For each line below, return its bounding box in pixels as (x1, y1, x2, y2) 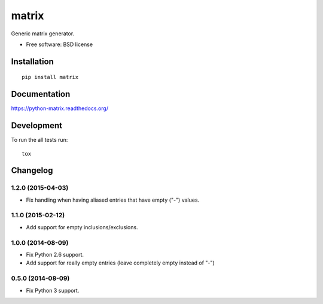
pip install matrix (22, 74, 79, 81)
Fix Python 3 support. (26, 287, 80, 294)
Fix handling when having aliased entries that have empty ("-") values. (26, 196, 200, 203)
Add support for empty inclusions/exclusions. (26, 223, 138, 230)
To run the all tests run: (11, 136, 68, 144)
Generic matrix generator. (11, 30, 75, 37)
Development (11, 120, 63, 131)
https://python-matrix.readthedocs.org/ (11, 105, 109, 112)
